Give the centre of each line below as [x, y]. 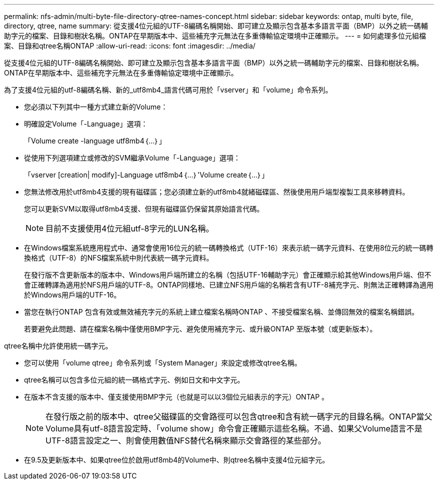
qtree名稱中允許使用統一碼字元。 [58, 346]
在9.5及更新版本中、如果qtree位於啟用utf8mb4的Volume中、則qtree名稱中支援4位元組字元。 [177, 460]
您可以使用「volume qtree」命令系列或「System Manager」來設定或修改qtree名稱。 [163, 363]
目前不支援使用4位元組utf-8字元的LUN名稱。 [130, 228]
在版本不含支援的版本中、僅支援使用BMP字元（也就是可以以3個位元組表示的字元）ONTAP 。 [176, 397]
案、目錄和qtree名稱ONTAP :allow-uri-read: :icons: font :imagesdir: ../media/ [130, 46]
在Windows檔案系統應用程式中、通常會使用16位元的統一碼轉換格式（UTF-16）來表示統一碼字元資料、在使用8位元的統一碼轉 [229, 248]
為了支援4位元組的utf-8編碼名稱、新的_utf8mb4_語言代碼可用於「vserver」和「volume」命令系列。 [168, 90]
